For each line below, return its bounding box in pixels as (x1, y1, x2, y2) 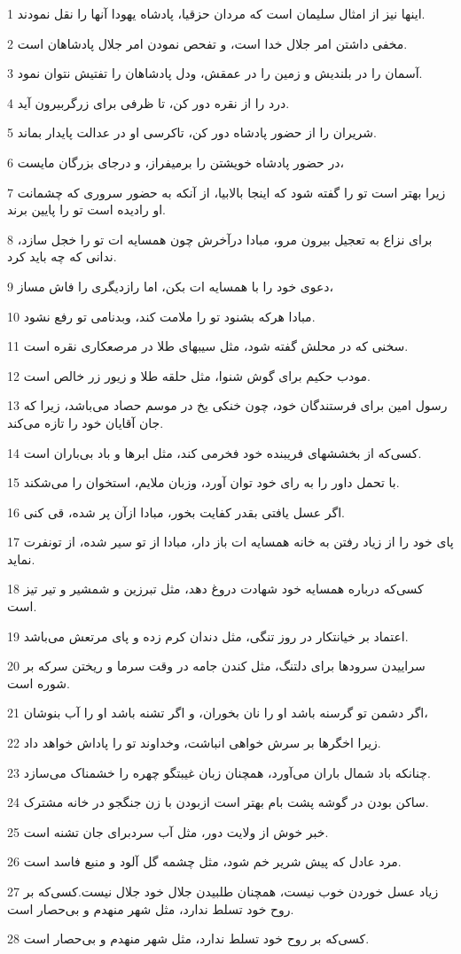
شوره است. (7, 673, 70, 692)
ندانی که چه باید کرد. (7, 247, 117, 266)
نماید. (7, 549, 35, 568)
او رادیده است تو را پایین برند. (7, 200, 166, 219)
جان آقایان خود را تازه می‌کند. (7, 413, 164, 431)
